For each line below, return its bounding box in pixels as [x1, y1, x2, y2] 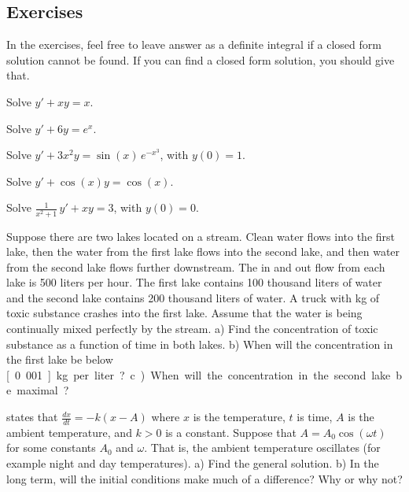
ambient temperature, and [6, 424, 132, 440]
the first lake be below [6, 351, 113, 368]
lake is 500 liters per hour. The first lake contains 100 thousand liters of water [6, 274, 382, 290]
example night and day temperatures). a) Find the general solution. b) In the [6, 455, 379, 472]
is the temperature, [193, 409, 286, 425]
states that [6, 409, 58, 425]
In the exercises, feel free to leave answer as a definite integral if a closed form [6, 36, 381, 53]
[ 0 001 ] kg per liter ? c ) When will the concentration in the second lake [6, 366, 391, 383]
